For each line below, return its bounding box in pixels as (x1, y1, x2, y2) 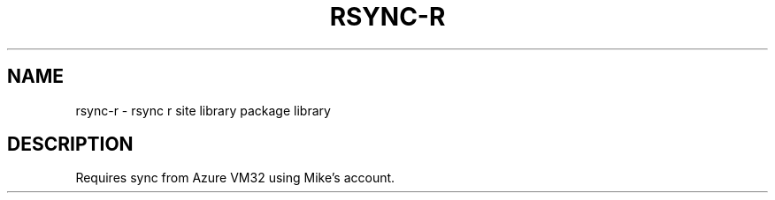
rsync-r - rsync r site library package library (75, 102, 331, 118)
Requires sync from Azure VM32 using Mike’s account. (75, 170, 395, 186)
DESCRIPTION (7, 133, 134, 156)
